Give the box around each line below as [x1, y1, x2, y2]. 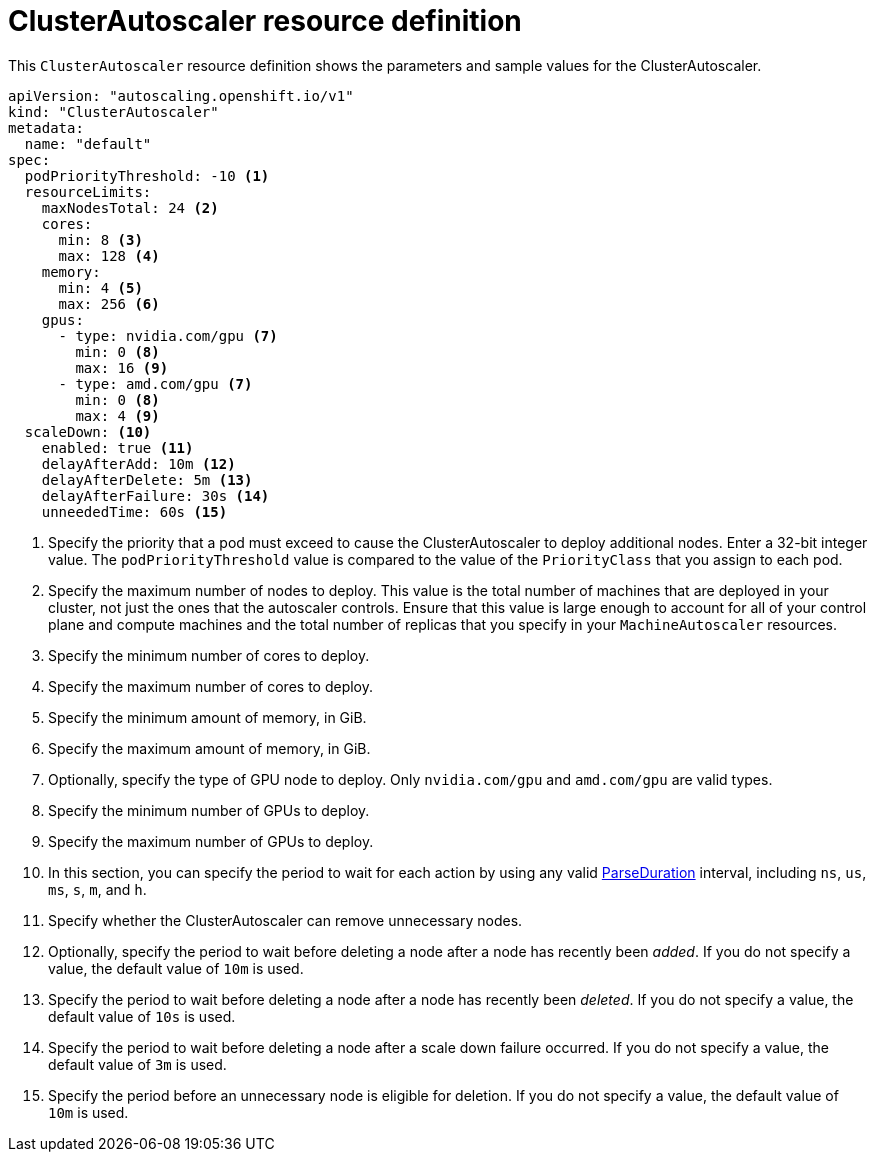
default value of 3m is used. [48, 1055, 227, 1073]
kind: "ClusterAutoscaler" [8, 103, 219, 120]
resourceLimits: [24, 183, 152, 200]
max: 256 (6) [58, 295, 160, 312]
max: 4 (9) [75, 407, 160, 424]
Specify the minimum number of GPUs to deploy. [48, 801, 370, 819]
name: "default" [24, 135, 152, 152]
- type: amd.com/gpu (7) [58, 375, 253, 392]
